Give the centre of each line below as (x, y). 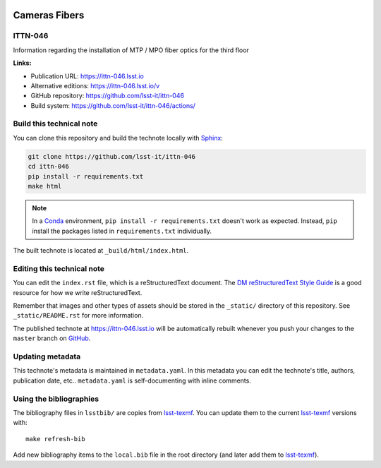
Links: (22, 63)
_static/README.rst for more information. (78, 316)
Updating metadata (47, 356)
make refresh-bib (55, 439)
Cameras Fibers (49, 15)
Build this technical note (55, 124)
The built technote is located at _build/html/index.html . (101, 251)
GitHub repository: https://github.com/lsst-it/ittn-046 (108, 96)
